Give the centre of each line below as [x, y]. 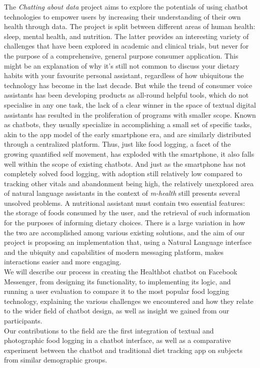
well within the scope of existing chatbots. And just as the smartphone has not [125, 163]
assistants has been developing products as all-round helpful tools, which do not [126, 95]
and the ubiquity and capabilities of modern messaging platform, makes [114, 252]
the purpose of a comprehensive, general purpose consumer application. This [121, 55]
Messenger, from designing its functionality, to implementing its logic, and [117, 281]
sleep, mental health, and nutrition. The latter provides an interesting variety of [126, 36]
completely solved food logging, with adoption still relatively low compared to [123, 173]
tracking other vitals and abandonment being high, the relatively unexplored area [129, 183]
